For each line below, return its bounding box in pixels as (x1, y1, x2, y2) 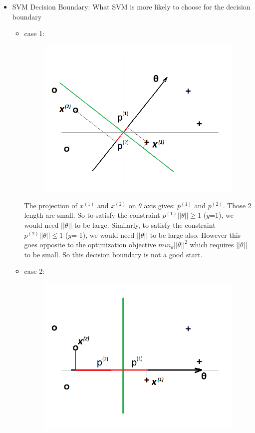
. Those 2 (223, 200, 252, 210)
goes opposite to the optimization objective (24, 239, 156, 250)
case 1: (24, 28, 45, 39)
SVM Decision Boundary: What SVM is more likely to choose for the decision (12, 2, 251, 12)
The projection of (24, 200, 77, 210)
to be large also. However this (150, 229, 241, 240)
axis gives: (144, 200, 175, 210)
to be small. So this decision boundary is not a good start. (24, 249, 203, 259)
